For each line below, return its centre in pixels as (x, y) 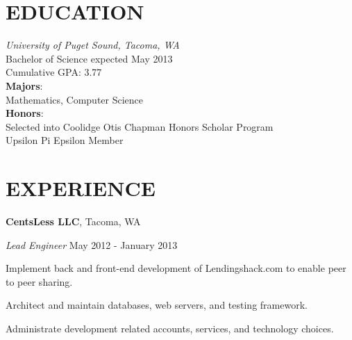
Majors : (24, 85)
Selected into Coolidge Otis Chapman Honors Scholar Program (140, 126)
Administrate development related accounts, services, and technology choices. (170, 328)
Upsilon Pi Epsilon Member (65, 140)
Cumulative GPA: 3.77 (54, 72)
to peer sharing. (39, 281)
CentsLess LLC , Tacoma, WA (73, 221)
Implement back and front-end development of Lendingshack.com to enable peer (176, 268)
